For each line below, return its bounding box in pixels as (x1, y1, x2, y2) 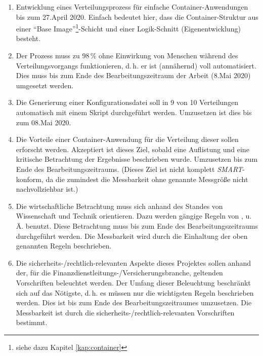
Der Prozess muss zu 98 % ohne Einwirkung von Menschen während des (16, 50, 238, 61)
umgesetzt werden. (16, 80, 74, 90)
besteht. (16, 33, 41, 44)
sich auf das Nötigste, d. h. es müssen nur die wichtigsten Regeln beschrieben (16, 287, 254, 298)
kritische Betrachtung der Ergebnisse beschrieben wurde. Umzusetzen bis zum (16, 154, 258, 164)
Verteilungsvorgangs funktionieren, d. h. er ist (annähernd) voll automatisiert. (16, 60, 256, 70)
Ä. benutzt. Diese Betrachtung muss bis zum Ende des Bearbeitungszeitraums (16, 220, 258, 231)
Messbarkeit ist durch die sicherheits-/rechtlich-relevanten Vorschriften (16, 307, 235, 317)
